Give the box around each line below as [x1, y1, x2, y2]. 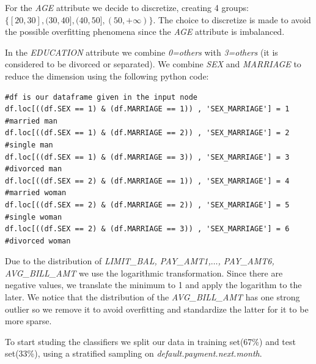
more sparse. [5, 314, 52, 327]
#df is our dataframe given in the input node [5, 92, 197, 102]
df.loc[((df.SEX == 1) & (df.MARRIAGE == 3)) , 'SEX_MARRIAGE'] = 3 [5, 152, 290, 162]
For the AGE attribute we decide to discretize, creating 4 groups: [5, 1, 249, 13]
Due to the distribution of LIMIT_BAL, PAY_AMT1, [5, 254, 211, 267]
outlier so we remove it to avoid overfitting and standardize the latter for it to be [5, 302, 309, 315]
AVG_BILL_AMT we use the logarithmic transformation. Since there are [5, 266, 283, 279]
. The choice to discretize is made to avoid [153, 13, 311, 26]
